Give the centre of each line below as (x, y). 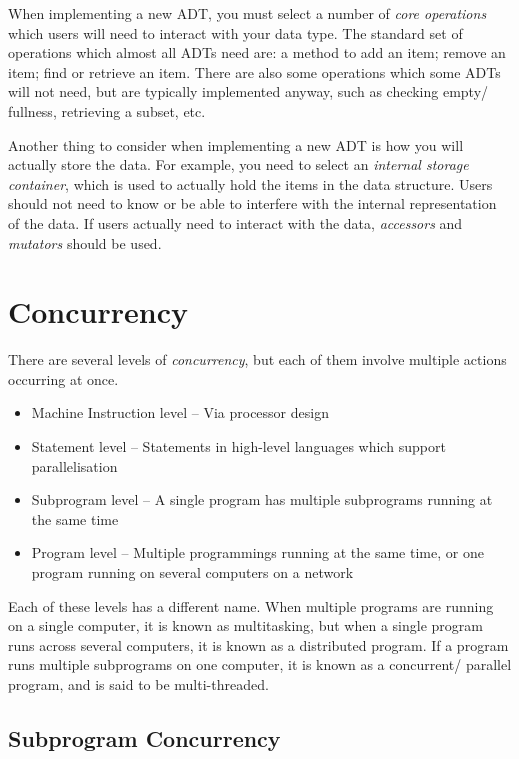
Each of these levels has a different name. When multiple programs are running (251, 605)
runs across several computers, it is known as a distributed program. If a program (258, 644)
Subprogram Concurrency (144, 737)
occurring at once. (63, 378)
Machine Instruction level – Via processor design (180, 412)
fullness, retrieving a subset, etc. (107, 110)
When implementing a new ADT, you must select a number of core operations (247, 13)
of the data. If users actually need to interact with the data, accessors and (235, 222)
